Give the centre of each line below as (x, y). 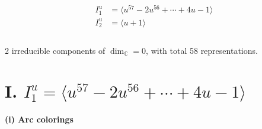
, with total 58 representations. (202, 50)
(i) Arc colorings (39, 119)
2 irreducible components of (55, 50)
